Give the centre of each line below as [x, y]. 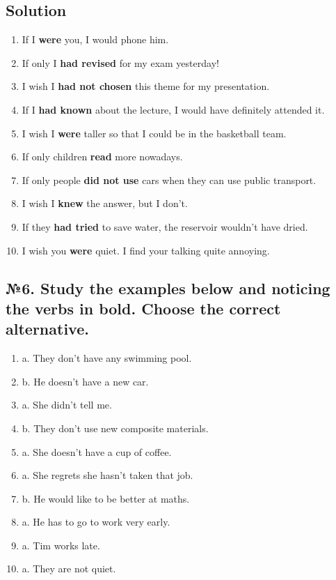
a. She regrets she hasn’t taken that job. [107, 475]
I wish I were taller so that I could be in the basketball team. [154, 133]
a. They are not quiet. [69, 568]
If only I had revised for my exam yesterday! [120, 62]
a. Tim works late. [61, 545]
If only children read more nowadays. [102, 157]
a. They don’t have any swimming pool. [107, 358]
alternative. [47, 329]
